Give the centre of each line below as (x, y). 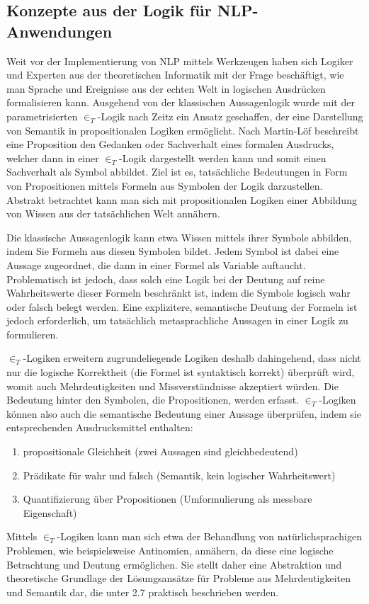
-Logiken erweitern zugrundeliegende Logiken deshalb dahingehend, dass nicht (192, 358)
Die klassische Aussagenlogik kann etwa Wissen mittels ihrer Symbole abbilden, (179, 237)
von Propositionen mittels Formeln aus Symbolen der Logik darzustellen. (165, 185)
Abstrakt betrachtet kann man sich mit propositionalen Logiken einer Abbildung (182, 199)
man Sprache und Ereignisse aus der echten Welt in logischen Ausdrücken (166, 88)
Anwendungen (59, 31)
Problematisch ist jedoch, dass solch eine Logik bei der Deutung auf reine (166, 279)
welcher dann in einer (53, 158)
